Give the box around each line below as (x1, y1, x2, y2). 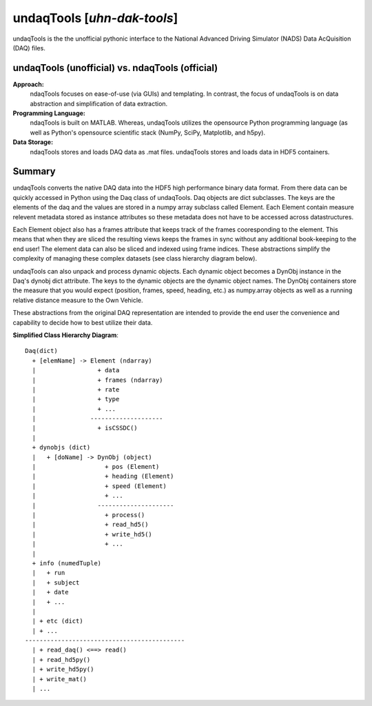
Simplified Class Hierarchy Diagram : (12, 331, 118, 339)
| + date (32, 588, 69, 596)
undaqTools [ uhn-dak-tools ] (12, 10, 178, 26)
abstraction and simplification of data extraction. (30, 99, 168, 108)
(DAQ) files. (12, 43, 46, 52)
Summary (12, 165, 56, 177)
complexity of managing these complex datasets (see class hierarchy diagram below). (12, 254, 258, 263)
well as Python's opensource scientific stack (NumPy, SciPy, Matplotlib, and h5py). (30, 128, 265, 137)
